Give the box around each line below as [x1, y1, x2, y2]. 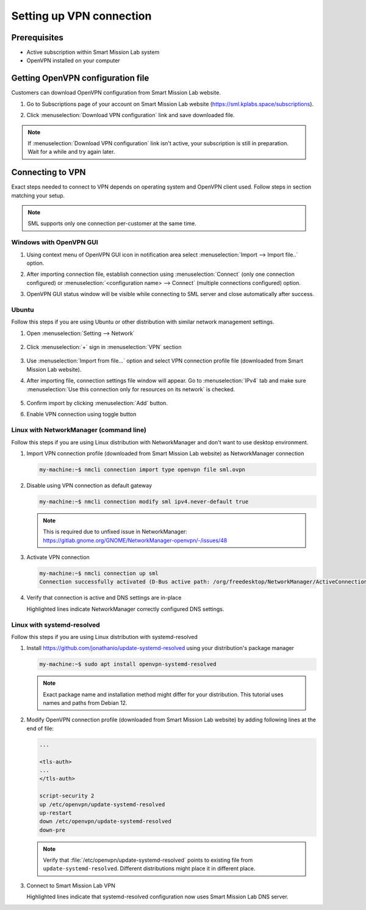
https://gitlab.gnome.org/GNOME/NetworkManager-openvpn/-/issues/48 [43, 536, 228, 544]
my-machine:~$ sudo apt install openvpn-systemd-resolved [39, 661, 217, 668]
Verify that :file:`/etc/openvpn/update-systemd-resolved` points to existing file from [43, 856, 253, 864]
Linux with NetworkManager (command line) [11, 426, 146, 435]
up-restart [39, 809, 72, 816]
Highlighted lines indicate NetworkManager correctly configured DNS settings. [26, 605, 224, 613]
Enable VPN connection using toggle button [26, 411, 137, 418]
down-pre [39, 826, 66, 833]
